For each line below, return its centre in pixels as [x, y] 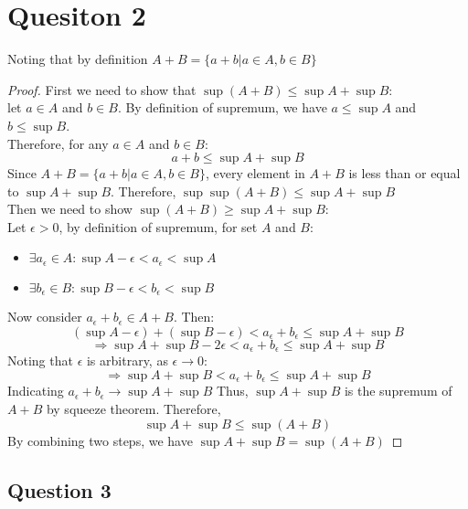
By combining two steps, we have [100, 440]
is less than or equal [404, 173]
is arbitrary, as [127, 361]
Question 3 [59, 489]
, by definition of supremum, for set [158, 226]
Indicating [36, 391]
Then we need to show [70, 209]
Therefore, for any [58, 143]
